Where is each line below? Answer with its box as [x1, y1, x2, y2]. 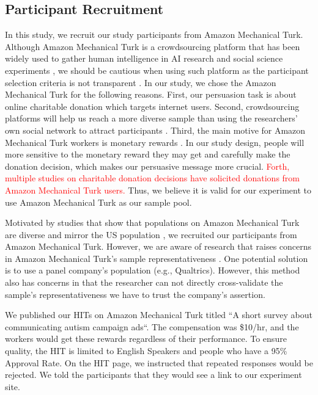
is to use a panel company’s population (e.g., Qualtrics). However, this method [5, 264, 300, 277]
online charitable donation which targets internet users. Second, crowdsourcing [5, 100, 300, 112]
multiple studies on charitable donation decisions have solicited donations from [5, 172, 300, 184]
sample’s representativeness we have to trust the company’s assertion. [5, 288, 265, 300]
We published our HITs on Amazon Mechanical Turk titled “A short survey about [5, 308, 312, 321]
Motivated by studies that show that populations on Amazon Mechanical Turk [5, 216, 300, 229]
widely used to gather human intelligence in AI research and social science [5, 52, 283, 65]
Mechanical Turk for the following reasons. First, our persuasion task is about [5, 88, 297, 101]
